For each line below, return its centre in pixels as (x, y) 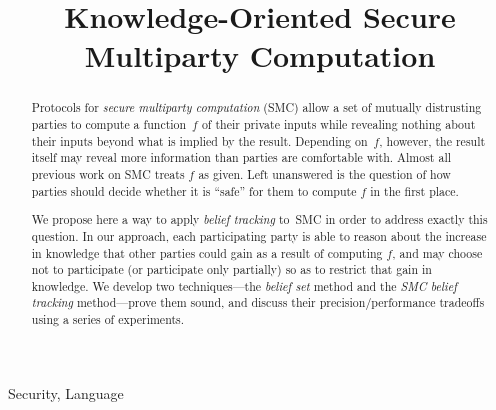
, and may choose (437, 252)
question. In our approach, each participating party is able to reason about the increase (259, 235)
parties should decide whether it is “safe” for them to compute (194, 190)
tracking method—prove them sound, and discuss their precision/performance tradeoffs (258, 302)
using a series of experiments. (108, 319)
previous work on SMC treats (108, 173)
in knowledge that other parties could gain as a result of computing (207, 252)
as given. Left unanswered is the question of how (324, 173)
